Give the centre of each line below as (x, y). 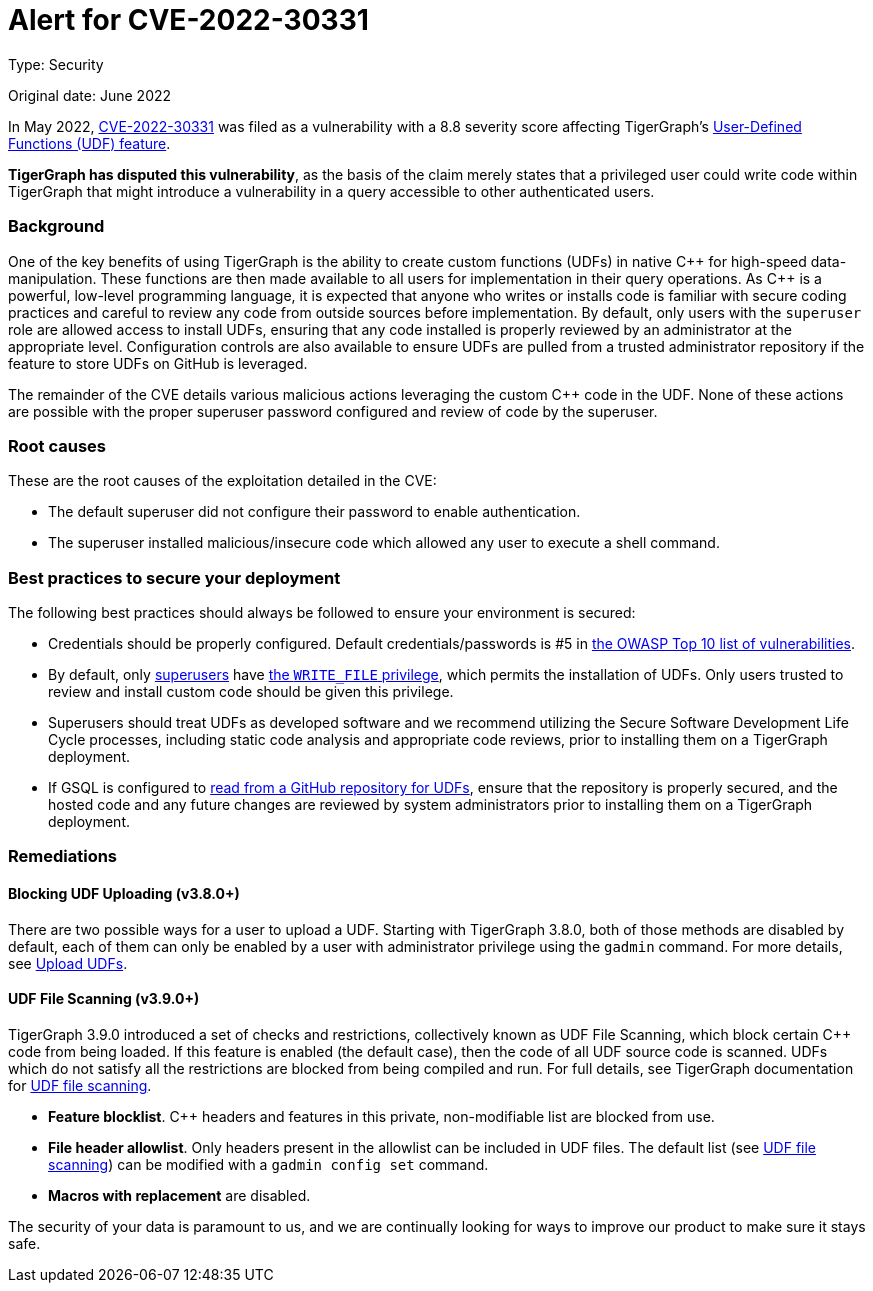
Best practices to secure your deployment (174, 577)
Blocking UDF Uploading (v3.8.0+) (124, 893)
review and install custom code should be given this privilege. (251, 691)
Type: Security (56, 64)
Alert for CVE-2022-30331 (188, 20)
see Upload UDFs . (68, 963)
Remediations (63, 856)
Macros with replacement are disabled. (179, 1195)
